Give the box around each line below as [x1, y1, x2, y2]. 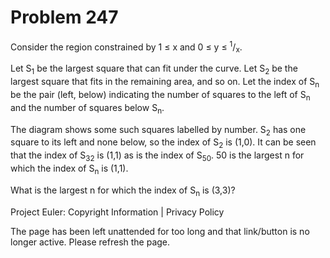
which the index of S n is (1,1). [10, 162, 129, 176]
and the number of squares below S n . [10, 101, 165, 116]
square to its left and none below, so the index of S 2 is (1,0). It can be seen [10, 136, 317, 151]
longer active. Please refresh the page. [10, 236, 171, 248]
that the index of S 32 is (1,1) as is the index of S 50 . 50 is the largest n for [10, 149, 305, 163]
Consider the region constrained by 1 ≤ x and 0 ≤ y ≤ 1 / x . [10, 39, 243, 55]
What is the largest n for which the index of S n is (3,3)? [10, 184, 236, 198]
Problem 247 [10, 6, 119, 29]
